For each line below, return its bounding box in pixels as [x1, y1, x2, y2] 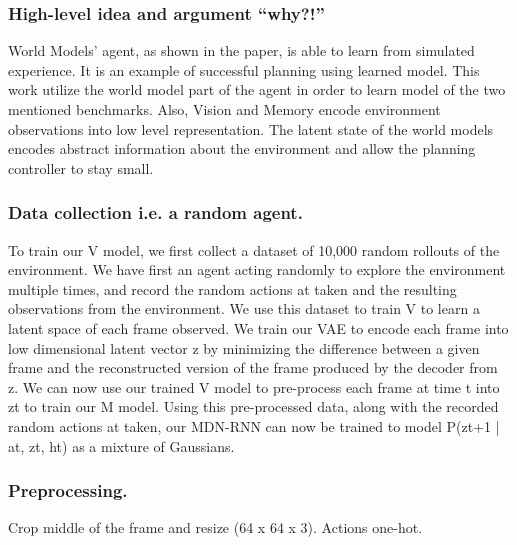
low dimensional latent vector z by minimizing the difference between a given [8, 337, 480, 358]
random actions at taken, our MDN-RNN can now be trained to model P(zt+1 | [8, 415, 500, 436]
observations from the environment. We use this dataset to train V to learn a [8, 298, 480, 319]
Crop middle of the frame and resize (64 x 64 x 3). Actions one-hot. [8, 517, 423, 538]
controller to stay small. [8, 157, 154, 178]
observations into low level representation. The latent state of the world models [8, 118, 494, 139]
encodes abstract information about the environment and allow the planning [8, 138, 476, 159]
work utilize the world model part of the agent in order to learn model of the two [8, 79, 506, 100]
